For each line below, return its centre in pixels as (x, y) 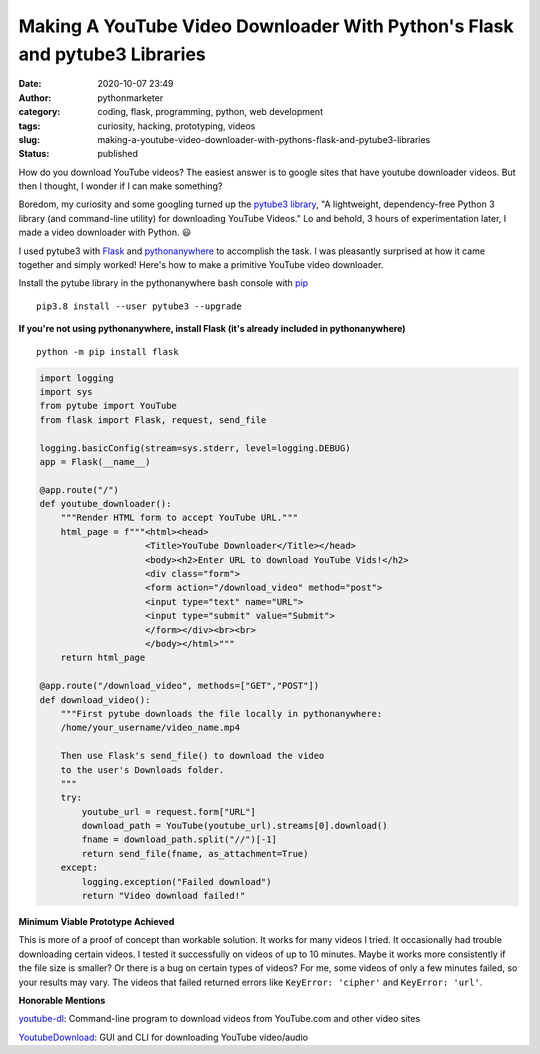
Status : (34, 154)
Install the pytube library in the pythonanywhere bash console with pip (163, 283)
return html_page (103, 658)
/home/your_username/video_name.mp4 (150, 728)
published (118, 154)
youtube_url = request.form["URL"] (169, 811)
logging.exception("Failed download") (176, 881)
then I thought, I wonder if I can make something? (120, 186)
